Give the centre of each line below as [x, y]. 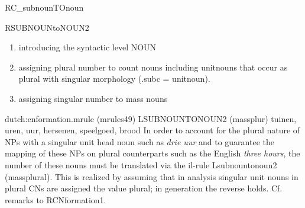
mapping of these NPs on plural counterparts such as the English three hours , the [152, 153]
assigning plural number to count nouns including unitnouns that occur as [153, 67]
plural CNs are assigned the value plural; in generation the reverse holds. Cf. [144, 188]
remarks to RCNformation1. [56, 199]
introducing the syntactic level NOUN [87, 47]
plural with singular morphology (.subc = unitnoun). [114, 79]
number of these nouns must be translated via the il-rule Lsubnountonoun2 [141, 164]
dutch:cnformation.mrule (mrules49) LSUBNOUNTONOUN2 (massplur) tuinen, [151, 118]
